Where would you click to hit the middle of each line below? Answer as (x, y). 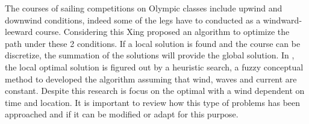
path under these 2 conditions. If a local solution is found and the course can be (153, 43)
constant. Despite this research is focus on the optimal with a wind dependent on (155, 91)
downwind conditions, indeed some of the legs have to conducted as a (133, 20)
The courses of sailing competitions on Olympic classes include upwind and (144, 8)
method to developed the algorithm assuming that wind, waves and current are (151, 79)
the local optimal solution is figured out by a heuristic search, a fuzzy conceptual (154, 67)
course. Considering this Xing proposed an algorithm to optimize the (162, 32)
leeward (19, 32)
